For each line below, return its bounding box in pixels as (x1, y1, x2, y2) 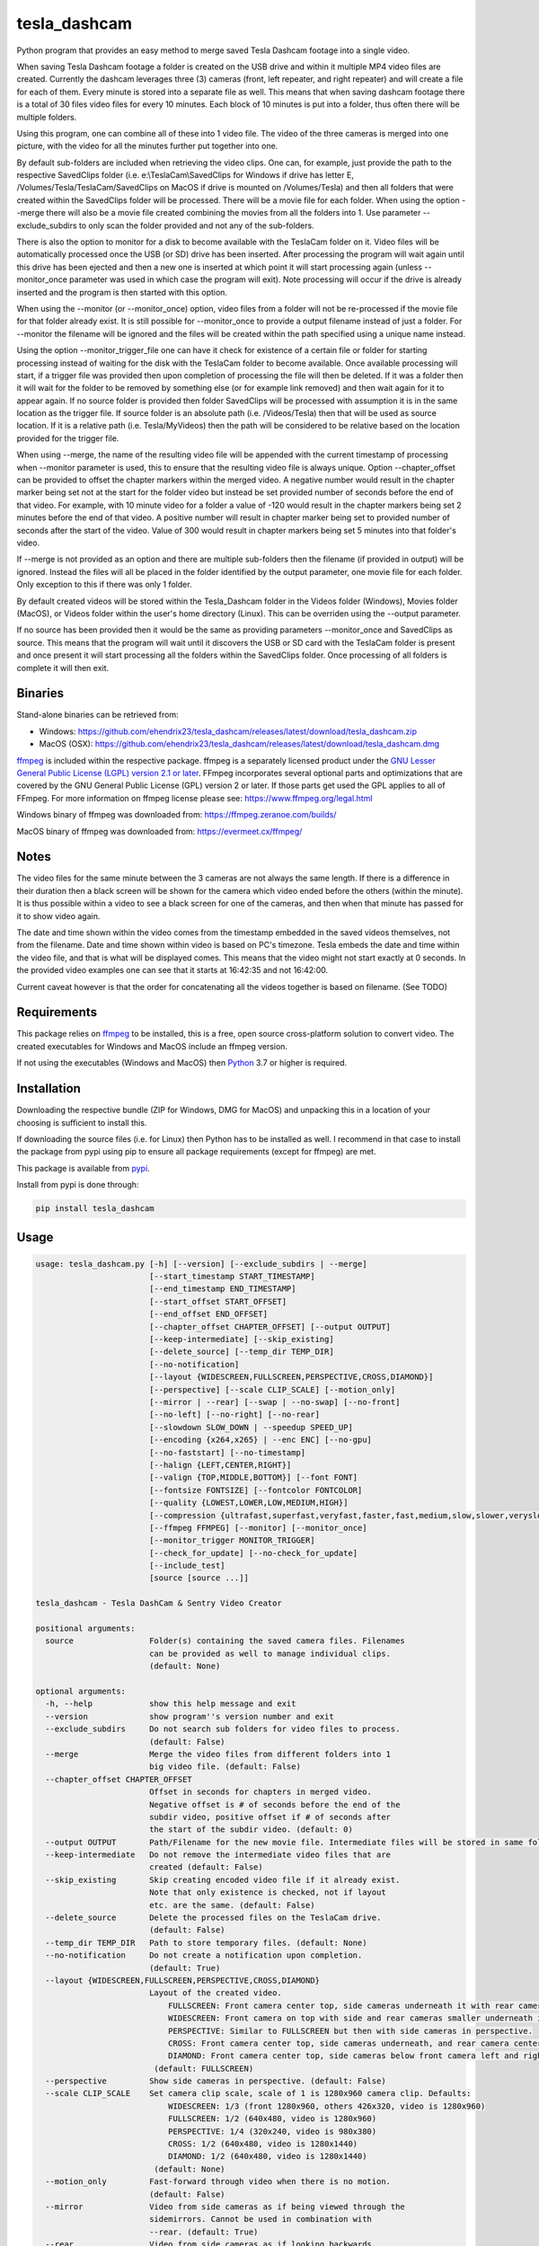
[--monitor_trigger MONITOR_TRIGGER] (148, 1535, 315, 1545)
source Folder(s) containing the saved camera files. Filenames (45, 1636, 406, 1646)
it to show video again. (16, 910, 101, 921)
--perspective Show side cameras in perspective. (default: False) (45, 2076, 386, 2086)
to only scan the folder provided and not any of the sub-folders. (78, 220, 314, 231)
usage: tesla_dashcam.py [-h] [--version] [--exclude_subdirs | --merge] (35, 1259, 367, 1269)
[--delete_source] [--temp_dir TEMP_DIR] (148, 1347, 334, 1357)
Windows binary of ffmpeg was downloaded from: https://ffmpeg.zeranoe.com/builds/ (16, 809, 337, 820)
